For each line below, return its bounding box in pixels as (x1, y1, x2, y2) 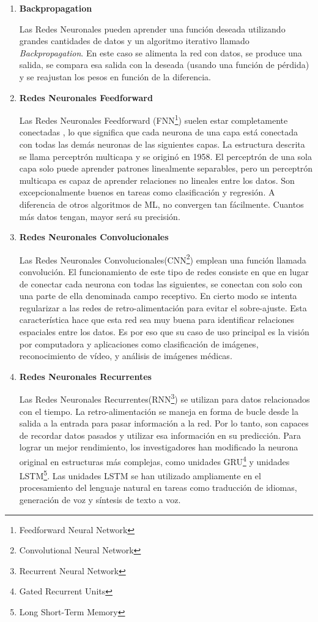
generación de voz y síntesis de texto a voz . (19, 493, 181, 506)
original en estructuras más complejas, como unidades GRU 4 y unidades (19, 453, 290, 468)
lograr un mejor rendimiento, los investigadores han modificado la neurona (19, 441, 298, 453)
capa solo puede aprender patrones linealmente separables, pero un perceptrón (19, 162, 313, 175)
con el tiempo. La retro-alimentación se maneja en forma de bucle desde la (19, 404, 298, 417)
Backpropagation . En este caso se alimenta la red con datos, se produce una (19, 46, 302, 59)
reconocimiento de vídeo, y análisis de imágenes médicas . (19, 349, 232, 362)
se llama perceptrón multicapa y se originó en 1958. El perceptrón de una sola (19, 150, 312, 162)
